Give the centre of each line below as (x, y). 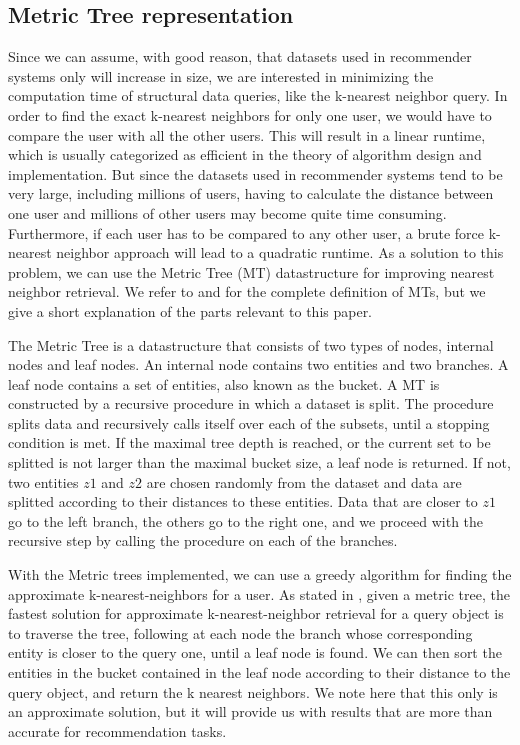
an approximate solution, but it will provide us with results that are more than (250, 711)
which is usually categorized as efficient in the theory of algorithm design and (245, 154)
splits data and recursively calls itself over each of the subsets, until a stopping (249, 422)
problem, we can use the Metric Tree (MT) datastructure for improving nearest (251, 271)
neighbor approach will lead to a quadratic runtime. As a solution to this (280, 252)
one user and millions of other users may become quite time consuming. (227, 212)
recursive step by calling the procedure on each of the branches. (203, 540)
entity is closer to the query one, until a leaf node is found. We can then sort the (255, 652)
